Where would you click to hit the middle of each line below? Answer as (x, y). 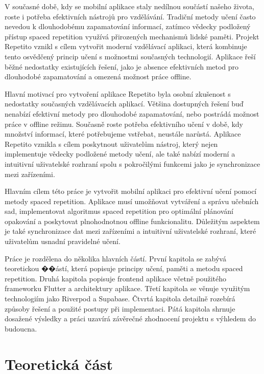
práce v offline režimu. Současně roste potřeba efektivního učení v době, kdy (124, 124)
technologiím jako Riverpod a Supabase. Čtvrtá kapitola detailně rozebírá (120, 299)
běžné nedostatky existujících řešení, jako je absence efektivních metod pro (122, 66)
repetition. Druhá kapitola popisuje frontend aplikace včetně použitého (116, 278)
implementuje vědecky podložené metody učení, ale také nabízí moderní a (120, 154)
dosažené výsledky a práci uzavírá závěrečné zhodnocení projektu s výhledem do (130, 318)
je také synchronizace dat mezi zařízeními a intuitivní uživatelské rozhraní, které (130, 231)
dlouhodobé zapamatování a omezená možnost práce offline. (98, 76)
